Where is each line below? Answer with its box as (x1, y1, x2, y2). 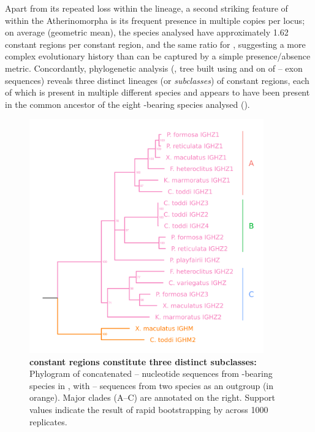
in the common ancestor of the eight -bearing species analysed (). (5, 97, 250, 110)
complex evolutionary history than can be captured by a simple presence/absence (5, 50, 311, 63)
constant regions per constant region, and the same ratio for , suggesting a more (5, 37, 306, 50)
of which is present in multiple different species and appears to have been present (5, 86, 310, 99)
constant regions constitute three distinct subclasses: (29, 355, 257, 368)
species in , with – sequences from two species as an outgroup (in (29, 379, 274, 392)
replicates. (29, 415, 67, 428)
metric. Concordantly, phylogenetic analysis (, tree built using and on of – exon (5, 61, 303, 74)
